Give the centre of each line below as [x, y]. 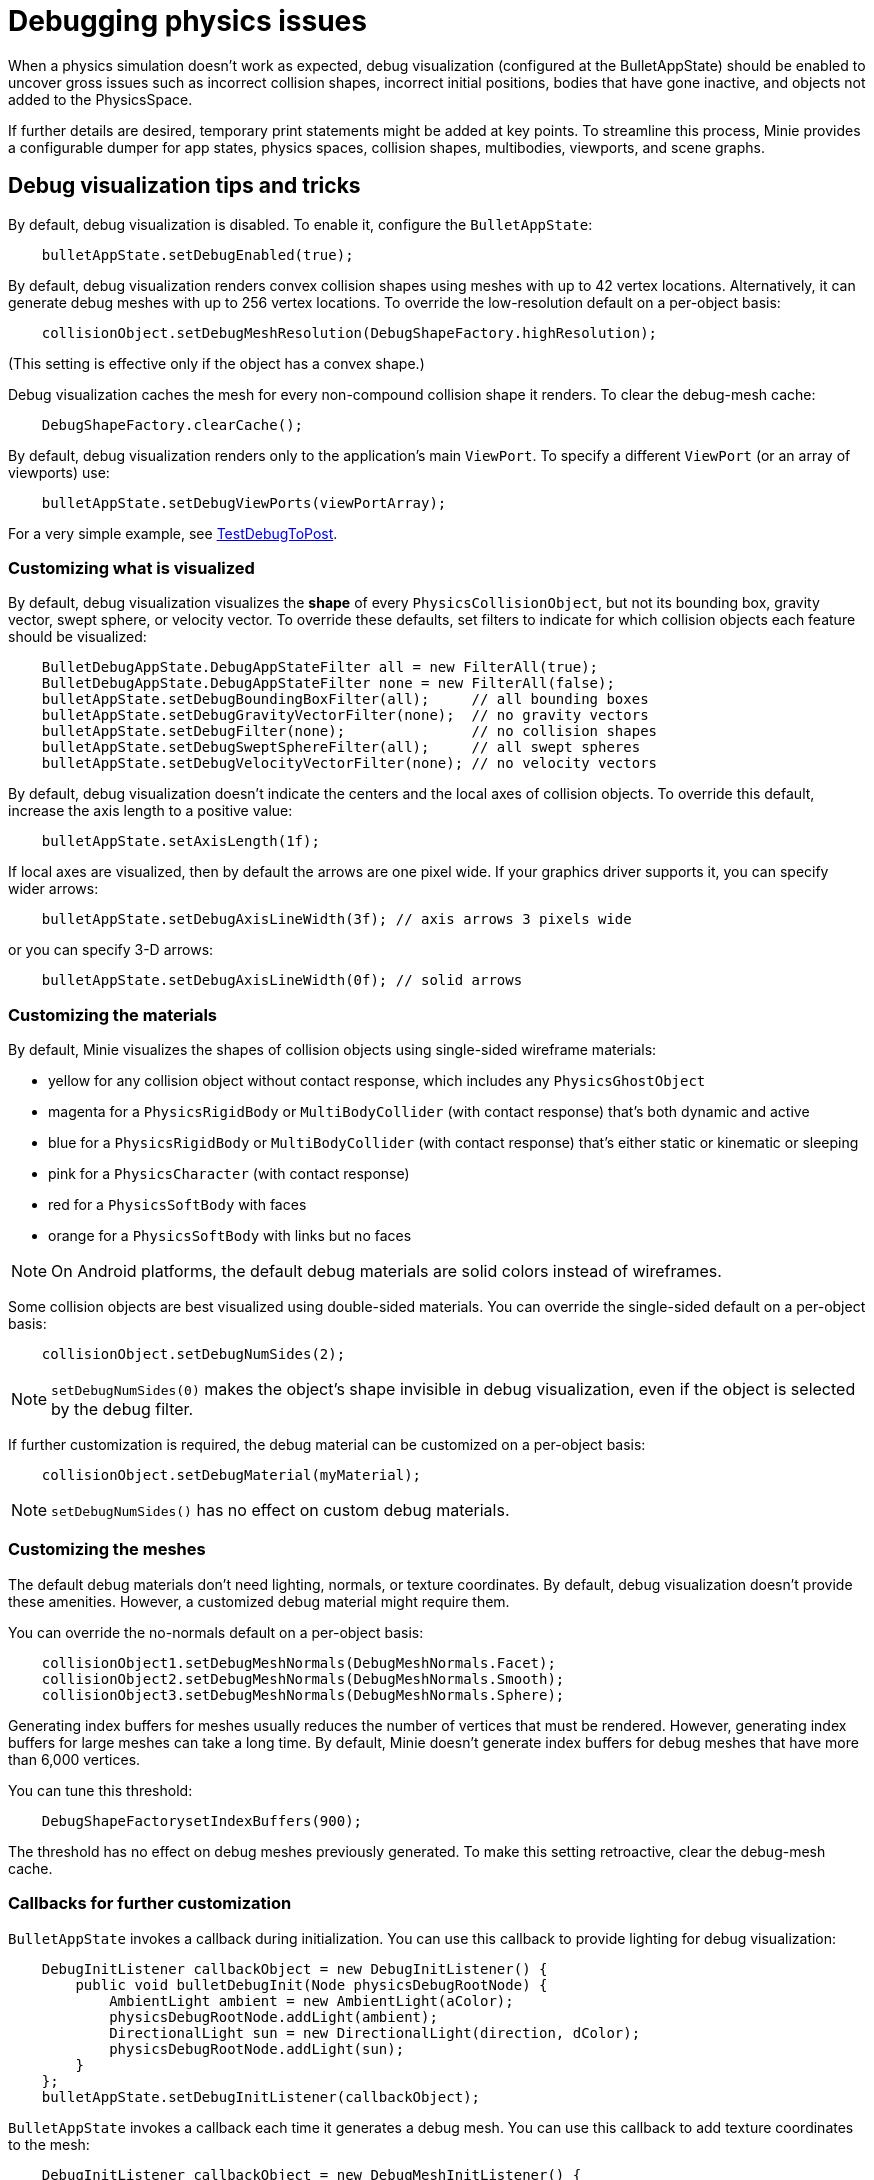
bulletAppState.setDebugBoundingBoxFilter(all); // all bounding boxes [345, 699]
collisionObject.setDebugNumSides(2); [193, 1354]
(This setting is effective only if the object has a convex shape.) [216, 363]
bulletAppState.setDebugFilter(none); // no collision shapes [349, 731]
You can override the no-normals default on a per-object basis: [216, 1632]
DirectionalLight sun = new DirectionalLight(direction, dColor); [375, 2032]
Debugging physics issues [187, 21]
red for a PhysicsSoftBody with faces [177, 1205]
